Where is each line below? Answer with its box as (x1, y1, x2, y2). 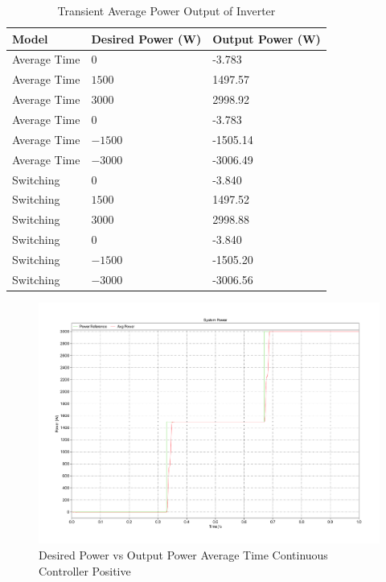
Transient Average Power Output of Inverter (57, 2, 276, 19)
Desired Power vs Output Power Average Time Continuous (39, 547, 328, 563)
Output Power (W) (212, 30, 321, 47)
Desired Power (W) (91, 30, 202, 47)
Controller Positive (39, 562, 131, 579)
